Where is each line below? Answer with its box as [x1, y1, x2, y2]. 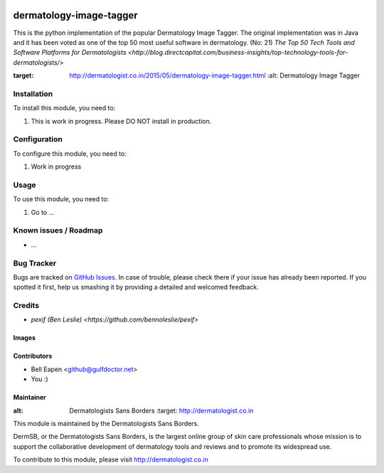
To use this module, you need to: [13, 195, 110, 203]
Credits [13, 301, 39, 311]
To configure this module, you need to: [13, 149, 127, 158]
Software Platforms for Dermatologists [13, 48, 127, 57]
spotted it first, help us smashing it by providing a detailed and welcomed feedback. [13, 283, 259, 292]
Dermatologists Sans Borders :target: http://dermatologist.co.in [69, 406, 254, 415]
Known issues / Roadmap [13, 225, 103, 235]
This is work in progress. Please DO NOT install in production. [31, 117, 212, 125]
